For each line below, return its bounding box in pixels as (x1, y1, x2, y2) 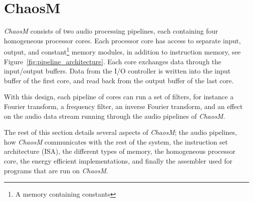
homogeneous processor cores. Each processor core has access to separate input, (4, 35, 241, 45)
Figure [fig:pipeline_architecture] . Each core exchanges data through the (4, 56, 221, 66)
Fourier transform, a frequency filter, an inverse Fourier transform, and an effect (4, 101, 243, 111)
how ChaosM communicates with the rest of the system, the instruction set (4, 136, 228, 147)
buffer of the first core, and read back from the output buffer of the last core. (4, 75, 234, 85)
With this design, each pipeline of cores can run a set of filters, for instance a (4, 92, 234, 102)
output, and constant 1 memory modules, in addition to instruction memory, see (4, 45, 241, 56)
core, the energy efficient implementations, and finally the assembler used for (4, 155, 233, 165)
